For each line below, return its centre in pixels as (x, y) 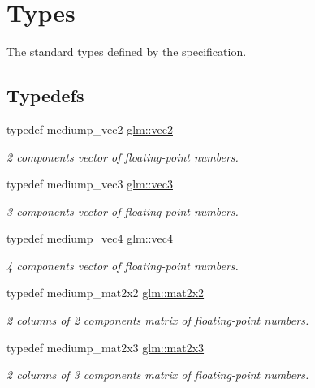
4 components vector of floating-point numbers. (123, 265)
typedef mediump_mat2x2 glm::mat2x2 (106, 293)
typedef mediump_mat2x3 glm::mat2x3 (106, 347)
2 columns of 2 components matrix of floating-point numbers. (158, 320)
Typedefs (45, 95)
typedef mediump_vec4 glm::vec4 (90, 238)
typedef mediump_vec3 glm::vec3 (90, 184)
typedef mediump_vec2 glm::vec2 (90, 129)
